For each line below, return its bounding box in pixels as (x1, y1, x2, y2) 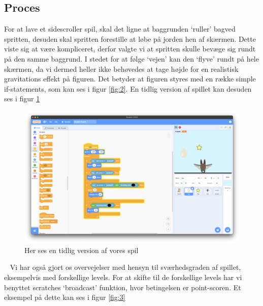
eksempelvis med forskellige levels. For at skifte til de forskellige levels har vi (4, 271, 242, 282)
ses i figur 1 (4, 93, 40, 104)
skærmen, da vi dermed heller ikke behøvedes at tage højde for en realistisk (4, 63, 239, 74)
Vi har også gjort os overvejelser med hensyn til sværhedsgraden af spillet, (10, 262, 241, 272)
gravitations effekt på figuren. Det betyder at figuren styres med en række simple (4, 73, 256, 84)
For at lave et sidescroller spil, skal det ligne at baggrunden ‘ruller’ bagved (4, 23, 236, 34)
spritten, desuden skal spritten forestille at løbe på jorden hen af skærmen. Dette (4, 33, 256, 44)
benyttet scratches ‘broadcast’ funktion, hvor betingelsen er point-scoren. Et (4, 282, 241, 292)
